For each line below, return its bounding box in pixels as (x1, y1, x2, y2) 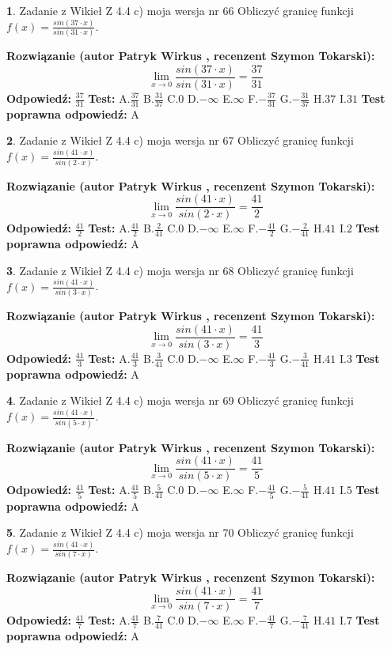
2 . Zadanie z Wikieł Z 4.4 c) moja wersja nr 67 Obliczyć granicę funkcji (6, 132, 354, 149)
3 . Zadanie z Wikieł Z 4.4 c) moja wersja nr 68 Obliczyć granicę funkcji (6, 262, 354, 278)
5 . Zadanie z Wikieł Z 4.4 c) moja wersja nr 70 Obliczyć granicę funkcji (6, 524, 354, 541)
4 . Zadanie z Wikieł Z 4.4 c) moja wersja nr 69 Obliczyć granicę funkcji (6, 392, 354, 409)
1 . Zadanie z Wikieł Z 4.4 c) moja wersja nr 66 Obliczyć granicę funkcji (6, 2, 354, 18)
